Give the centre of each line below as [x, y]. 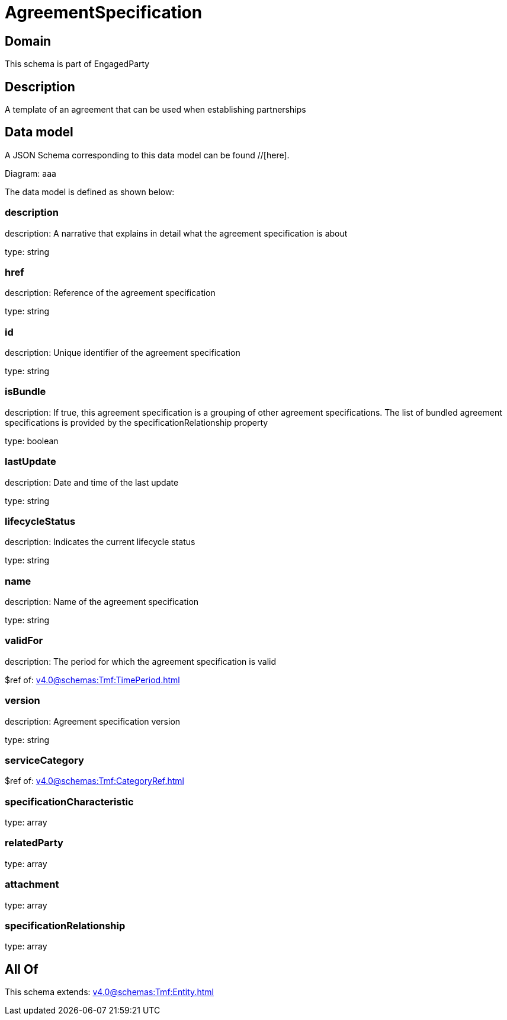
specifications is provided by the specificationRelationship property [137, 422]
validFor [24, 641]
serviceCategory [44, 760]
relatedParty [34, 843]
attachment [32, 884]
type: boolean [32, 441]
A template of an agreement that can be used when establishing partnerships [155, 110]
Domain [28, 41]
